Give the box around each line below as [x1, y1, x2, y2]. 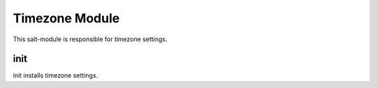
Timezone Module [13, 10, 120, 26]
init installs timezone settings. [13, 71, 98, 80]
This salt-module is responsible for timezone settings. [13, 35, 168, 43]
